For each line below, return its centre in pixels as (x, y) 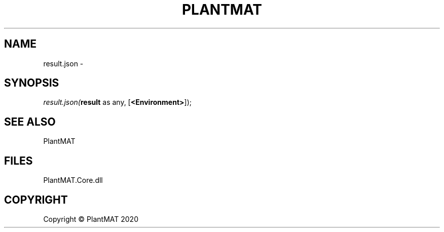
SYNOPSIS (32, 83)
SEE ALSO (30, 122)
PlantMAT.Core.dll (73, 180)
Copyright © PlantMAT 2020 (91, 219)
